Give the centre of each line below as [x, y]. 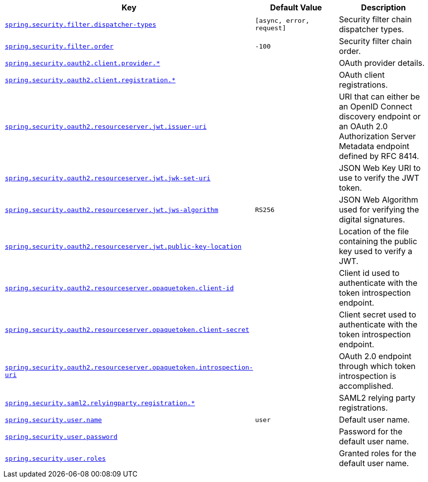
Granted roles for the [378, 453]
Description [383, 7]
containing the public [378, 241]
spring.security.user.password [61, 436]
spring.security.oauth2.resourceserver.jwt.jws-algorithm [112, 210]
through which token [377, 366]
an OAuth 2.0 [363, 126]
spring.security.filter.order [59, 46]
